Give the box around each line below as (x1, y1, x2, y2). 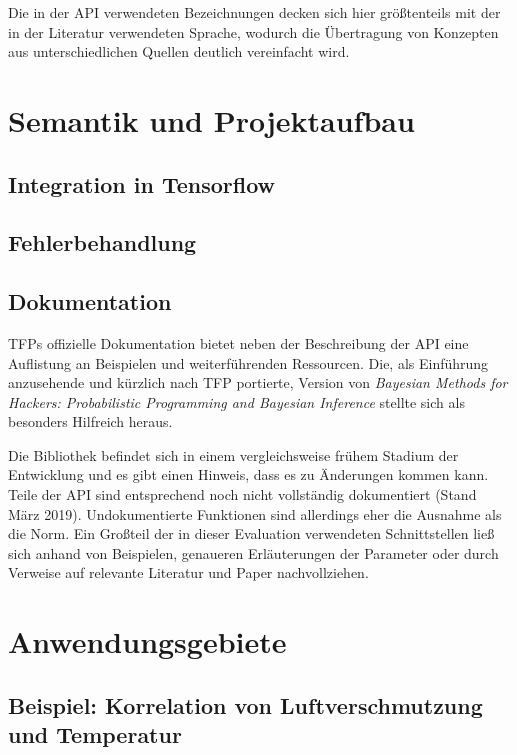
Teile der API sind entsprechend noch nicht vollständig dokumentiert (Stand (8, 484, 477, 505)
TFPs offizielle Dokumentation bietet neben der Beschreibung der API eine (8, 332, 469, 353)
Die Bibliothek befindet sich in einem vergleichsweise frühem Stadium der (8, 444, 459, 465)
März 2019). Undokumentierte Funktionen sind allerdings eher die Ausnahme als (8, 503, 502, 524)
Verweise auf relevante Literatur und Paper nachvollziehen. (8, 562, 369, 583)
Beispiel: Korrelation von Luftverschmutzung (8, 689, 483, 720)
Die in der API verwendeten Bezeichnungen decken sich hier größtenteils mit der (8, 2, 501, 22)
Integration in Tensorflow (8, 168, 276, 199)
